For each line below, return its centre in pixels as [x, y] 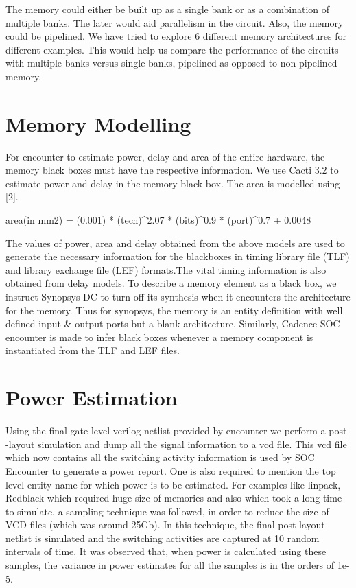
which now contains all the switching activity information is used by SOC [160, 457]
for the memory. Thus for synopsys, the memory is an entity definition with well [174, 310]
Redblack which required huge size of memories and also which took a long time [174, 498]
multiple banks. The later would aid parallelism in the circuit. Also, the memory [175, 22]
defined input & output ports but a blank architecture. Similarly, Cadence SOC [173, 324]
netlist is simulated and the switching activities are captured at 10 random [163, 538]
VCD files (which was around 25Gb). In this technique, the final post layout [165, 525]
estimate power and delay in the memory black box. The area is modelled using [173, 183]
